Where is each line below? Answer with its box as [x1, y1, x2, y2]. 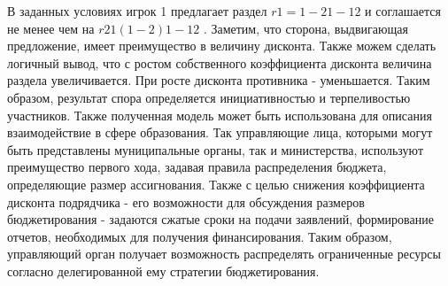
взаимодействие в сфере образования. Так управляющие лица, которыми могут [7, 123, 433, 142]
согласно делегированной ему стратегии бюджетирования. [7, 261, 320, 280]
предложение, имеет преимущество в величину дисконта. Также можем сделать [7, 36, 436, 55]
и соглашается [365, 2, 441, 19]
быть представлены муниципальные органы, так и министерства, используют [7, 140, 423, 158]
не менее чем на [7, 19, 95, 37]
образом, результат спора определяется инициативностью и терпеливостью [7, 88, 411, 106]
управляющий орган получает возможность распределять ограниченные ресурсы [7, 244, 441, 263]
